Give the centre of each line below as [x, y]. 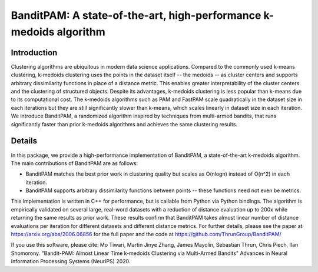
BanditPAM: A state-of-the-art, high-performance [136, 15]
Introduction [34, 53]
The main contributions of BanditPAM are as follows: [74, 163]
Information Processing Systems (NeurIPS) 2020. [71, 261]
